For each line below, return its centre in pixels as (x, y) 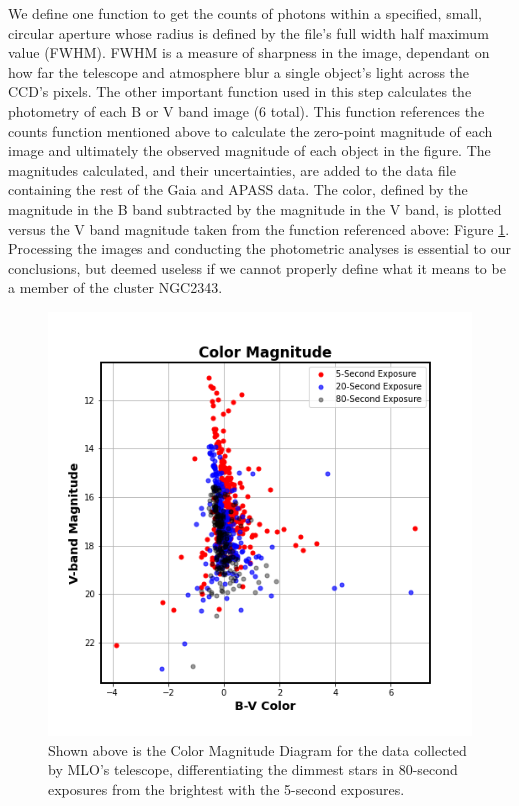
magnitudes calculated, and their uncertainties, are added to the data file (232, 169)
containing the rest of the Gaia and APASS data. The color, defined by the (238, 189)
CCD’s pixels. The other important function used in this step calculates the (240, 91)
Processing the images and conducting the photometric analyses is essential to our (259, 248)
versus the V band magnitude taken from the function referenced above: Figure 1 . (259, 228)
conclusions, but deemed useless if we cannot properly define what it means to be (257, 267)
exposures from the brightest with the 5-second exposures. (226, 788)
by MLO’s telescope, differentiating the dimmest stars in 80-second (253, 769)
